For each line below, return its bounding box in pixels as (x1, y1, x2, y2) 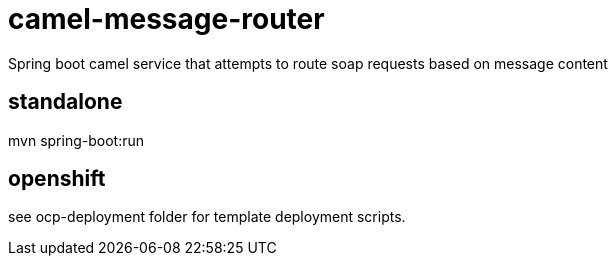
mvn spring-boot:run (8, 131, 144, 149)
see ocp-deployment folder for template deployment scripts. (8, 208, 406, 226)
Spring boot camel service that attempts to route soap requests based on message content (8, 54, 608, 72)
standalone (8, 89, 123, 115)
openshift (8, 166, 106, 192)
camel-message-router (8, 2, 325, 36)
